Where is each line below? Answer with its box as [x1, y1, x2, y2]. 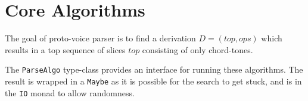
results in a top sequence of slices [5, 43, 126, 56]
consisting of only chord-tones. [142, 43, 253, 56]
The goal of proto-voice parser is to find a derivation [5, 32, 196, 44]
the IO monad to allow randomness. [5, 86, 135, 99]
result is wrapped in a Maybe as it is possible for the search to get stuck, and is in [5, 74, 302, 87]
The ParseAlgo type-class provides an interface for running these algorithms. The [5, 63, 303, 76]
